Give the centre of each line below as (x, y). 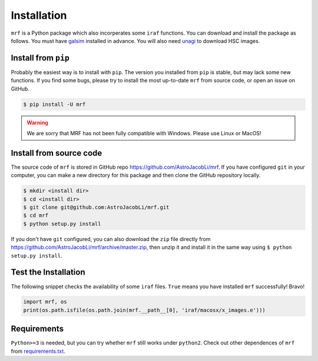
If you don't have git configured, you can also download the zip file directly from (111, 239)
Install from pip (40, 58)
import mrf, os (45, 302)
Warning (37, 122)
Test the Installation (48, 273)
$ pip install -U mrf (54, 104)
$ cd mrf (36, 215)
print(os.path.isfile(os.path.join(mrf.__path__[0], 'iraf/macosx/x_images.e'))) (145, 310)
